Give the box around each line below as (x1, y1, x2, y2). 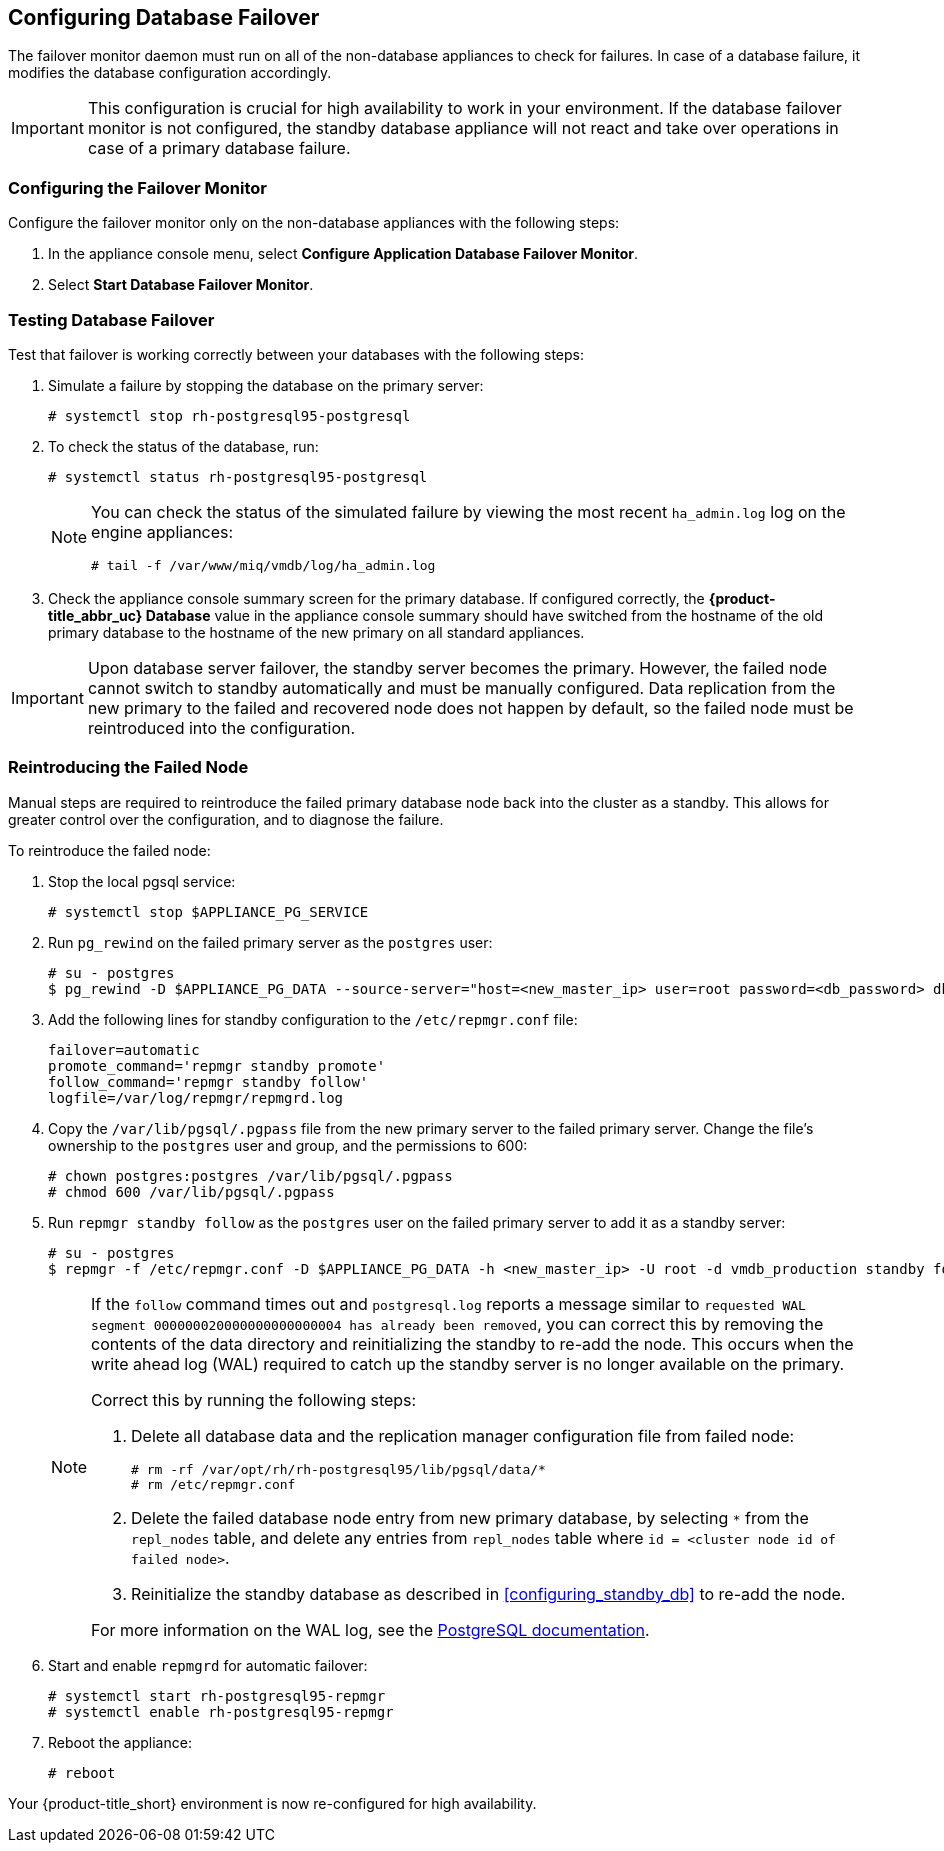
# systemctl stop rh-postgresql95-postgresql (48, 407, 411, 424)
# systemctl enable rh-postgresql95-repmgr (48, 1703, 394, 1720)
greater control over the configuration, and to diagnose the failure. (8, 810, 444, 828)
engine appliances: (91, 521, 234, 542)
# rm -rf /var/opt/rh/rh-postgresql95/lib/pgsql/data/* (131, 1461, 546, 1477)
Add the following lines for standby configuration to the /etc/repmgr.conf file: (48, 1010, 578, 1028)
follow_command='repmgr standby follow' (48, 1073, 369, 1090)
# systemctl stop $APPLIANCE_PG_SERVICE (48, 903, 369, 920)
